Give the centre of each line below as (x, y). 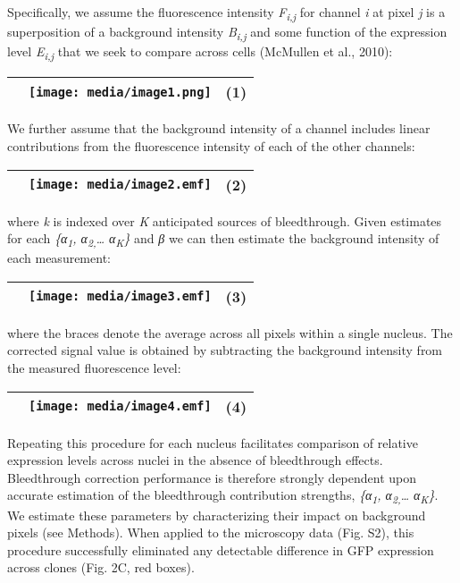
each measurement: (59, 258)
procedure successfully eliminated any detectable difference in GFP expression (221, 549)
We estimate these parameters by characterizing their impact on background (217, 515)
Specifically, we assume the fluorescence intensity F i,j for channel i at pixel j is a (226, 13)
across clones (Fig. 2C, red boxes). (101, 567)
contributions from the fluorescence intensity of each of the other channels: (211, 145)
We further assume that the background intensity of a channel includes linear (219, 128)
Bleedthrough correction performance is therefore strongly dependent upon (212, 477)
